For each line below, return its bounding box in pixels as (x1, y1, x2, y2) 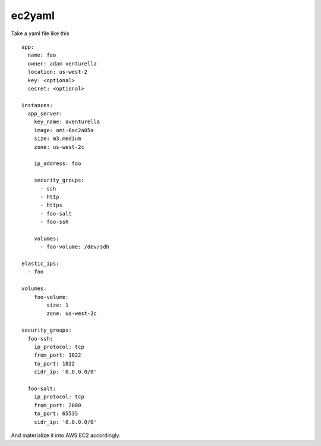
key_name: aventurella (33, 118, 100, 125)
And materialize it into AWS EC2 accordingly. (11, 432, 121, 439)
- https (40, 202, 62, 208)
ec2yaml (11, 9, 55, 22)
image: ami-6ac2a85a (33, 127, 94, 133)
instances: (21, 102, 53, 108)
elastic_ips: (21, 260, 59, 267)
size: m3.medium (33, 135, 81, 142)
